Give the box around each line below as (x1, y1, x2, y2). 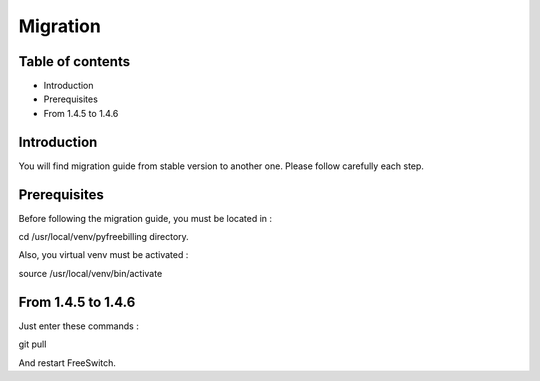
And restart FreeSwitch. (18, 356, 117, 369)
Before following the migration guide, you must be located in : (18, 212, 273, 224)
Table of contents (18, 53, 130, 70)
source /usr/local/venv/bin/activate (18, 267, 163, 279)
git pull (18, 338, 47, 350)
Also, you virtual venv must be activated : (18, 249, 189, 261)
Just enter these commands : (18, 320, 139, 332)
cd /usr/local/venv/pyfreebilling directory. (18, 231, 189, 243)
